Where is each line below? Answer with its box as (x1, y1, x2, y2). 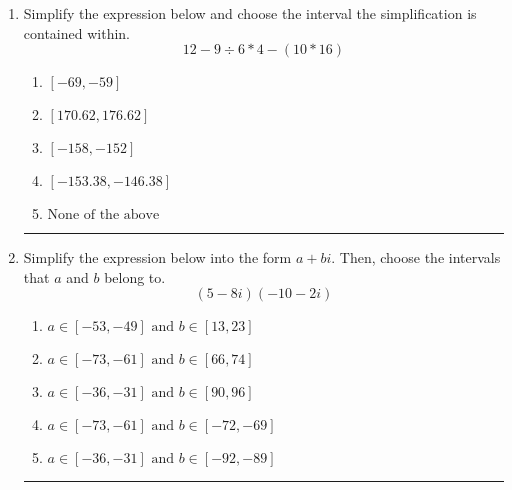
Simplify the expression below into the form (23, 247, 292, 268)
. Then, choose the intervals (331, 247, 501, 268)
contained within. (23, 22, 130, 43)
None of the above (47, 208, 160, 223)
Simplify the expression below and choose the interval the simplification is (23, 3, 477, 23)
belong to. (104, 266, 166, 287)
